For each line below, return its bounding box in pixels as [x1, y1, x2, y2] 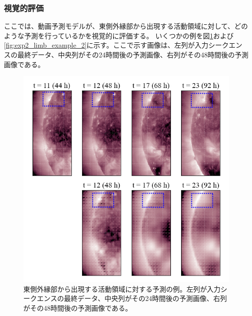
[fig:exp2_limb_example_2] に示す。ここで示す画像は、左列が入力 [4, 40, 208, 50]
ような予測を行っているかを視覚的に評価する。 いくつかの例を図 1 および [4, 30, 234, 40]
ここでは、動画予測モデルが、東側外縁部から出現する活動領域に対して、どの [4, 21, 248, 31]
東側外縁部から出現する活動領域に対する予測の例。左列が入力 [23, 283, 220, 294]
